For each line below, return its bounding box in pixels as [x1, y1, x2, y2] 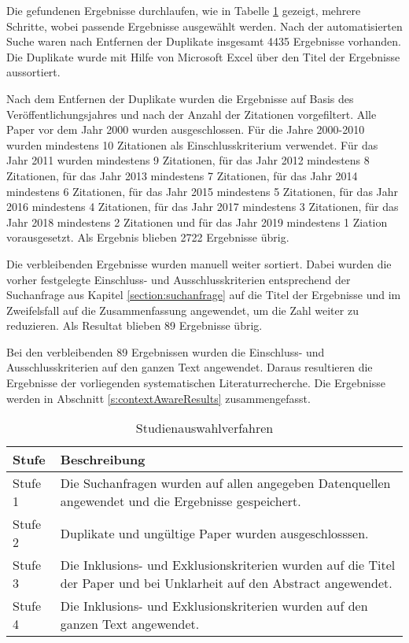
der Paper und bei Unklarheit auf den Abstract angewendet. [60, 574, 392, 593]
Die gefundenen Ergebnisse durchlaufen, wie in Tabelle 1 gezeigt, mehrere [6, 2, 361, 18]
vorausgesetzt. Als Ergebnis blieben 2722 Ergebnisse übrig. [6, 229, 289, 246]
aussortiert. [6, 64, 61, 80]
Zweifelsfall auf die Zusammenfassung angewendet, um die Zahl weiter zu [6, 301, 359, 318]
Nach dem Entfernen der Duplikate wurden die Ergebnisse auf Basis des [6, 90, 354, 106]
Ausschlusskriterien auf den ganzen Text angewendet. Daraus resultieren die [6, 359, 373, 375]
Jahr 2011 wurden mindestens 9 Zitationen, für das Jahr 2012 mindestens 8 [6, 152, 370, 168]
